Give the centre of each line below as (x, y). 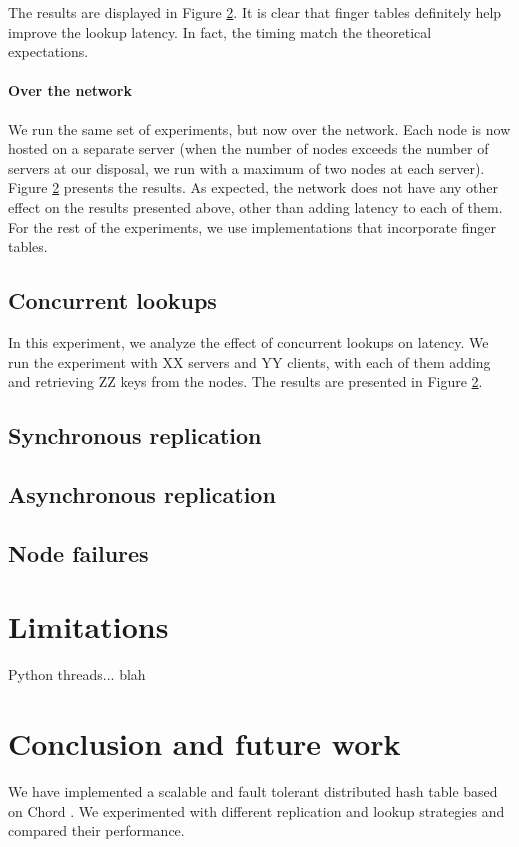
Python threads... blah (77, 674)
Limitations (88, 626)
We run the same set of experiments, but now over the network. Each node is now (259, 128)
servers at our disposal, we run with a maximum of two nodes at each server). (246, 167)
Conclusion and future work (204, 742)
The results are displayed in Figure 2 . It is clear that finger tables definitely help (255, 12)
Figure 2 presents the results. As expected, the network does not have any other (253, 187)
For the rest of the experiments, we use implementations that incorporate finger (252, 226)
